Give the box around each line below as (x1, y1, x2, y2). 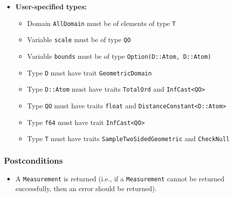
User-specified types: (15, 1, 87, 11)
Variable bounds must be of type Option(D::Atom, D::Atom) (27, 50, 211, 61)
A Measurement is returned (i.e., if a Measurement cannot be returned (15, 173, 225, 184)
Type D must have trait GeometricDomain (27, 67, 152, 77)
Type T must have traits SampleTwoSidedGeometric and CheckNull (27, 133, 230, 144)
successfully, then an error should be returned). (15, 183, 157, 193)
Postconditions (4, 154, 63, 166)
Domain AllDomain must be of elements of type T (27, 18, 176, 28)
